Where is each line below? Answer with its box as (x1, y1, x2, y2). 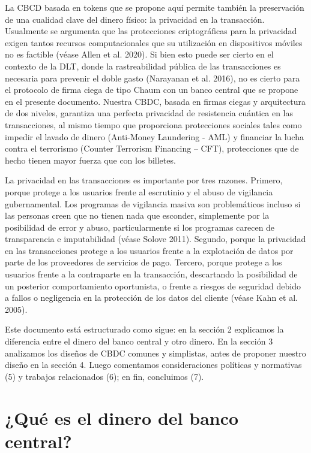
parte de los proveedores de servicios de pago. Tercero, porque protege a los (5, 256, 282, 268)
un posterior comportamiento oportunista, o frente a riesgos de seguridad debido (5, 279, 301, 292)
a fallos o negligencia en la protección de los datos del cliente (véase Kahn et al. (5, 291, 298, 304)
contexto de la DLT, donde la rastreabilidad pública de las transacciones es (5, 59, 281, 72)
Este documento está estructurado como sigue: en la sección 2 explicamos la (5, 323, 284, 336)
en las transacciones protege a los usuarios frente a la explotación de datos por (5, 244, 294, 256)
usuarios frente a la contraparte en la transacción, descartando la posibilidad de (5, 268, 298, 280)
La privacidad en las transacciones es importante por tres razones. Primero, (5, 174, 283, 186)
